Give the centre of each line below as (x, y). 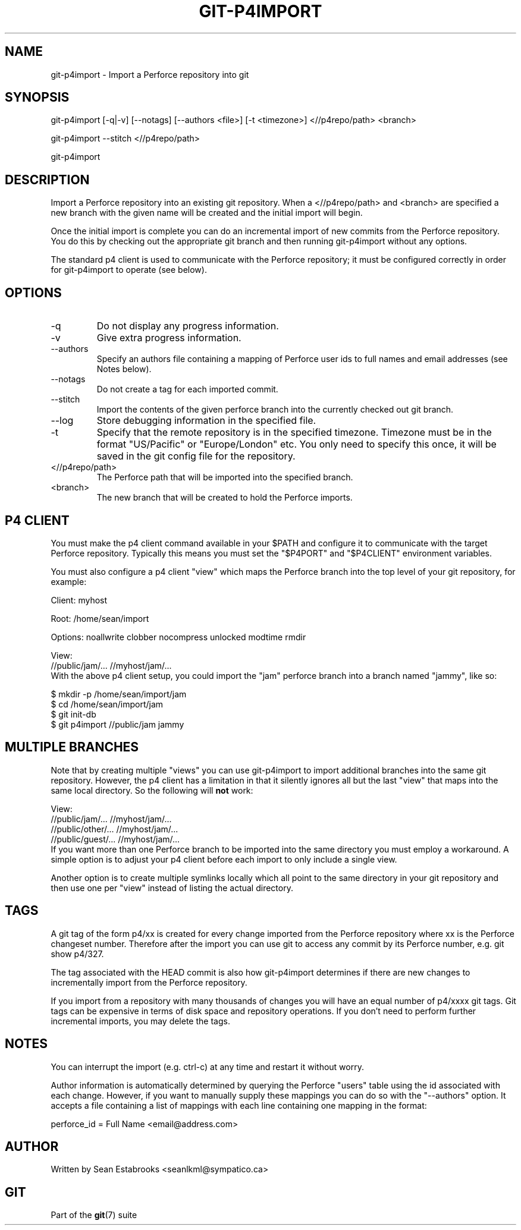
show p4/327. (77, 954)
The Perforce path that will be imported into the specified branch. (225, 477)
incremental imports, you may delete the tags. (140, 1021)
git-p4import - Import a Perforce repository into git (150, 74)
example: (69, 581)
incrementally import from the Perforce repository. (149, 982)
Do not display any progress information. (188, 326)
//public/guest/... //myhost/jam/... (115, 839)
